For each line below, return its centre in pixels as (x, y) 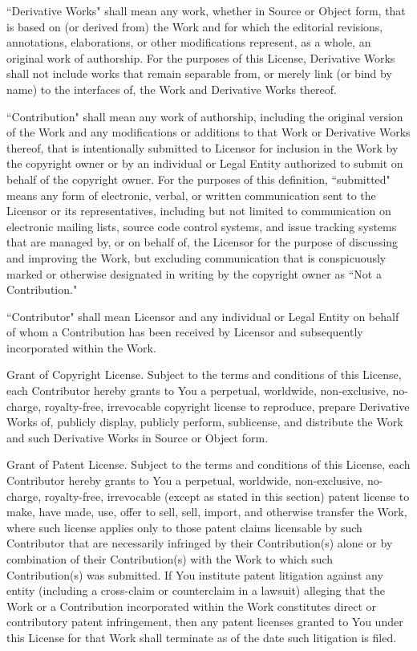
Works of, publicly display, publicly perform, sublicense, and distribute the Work (205, 422)
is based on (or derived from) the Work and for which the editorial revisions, (195, 26)
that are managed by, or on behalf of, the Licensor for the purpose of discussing (202, 242)
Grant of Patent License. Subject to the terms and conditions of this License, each (208, 464)
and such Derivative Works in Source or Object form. (138, 437)
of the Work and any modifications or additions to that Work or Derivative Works (208, 132)
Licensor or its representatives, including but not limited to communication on (199, 211)
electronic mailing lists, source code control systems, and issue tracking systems (202, 226)
